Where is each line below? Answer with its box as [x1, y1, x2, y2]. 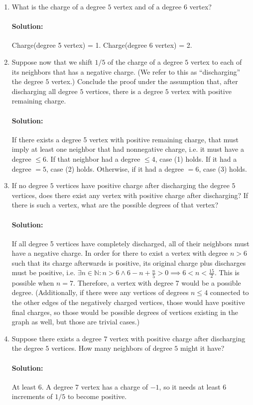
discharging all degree [11, 86, 78, 96]
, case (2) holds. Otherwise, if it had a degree [46, 163, 184, 174]
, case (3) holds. [199, 163, 247, 174]
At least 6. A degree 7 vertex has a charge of [11, 381, 148, 392]
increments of [11, 391, 53, 402]
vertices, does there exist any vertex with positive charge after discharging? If [11, 190, 249, 200]
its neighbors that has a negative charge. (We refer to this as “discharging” [11, 66, 241, 77]
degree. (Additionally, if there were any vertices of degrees [11, 287, 189, 298]
